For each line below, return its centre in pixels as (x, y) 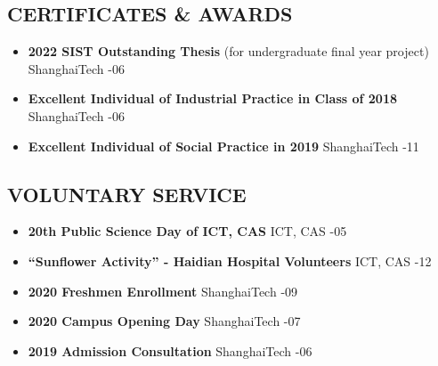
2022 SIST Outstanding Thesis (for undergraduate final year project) (228, 51)
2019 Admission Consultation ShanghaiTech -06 (170, 350)
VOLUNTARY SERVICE (127, 194)
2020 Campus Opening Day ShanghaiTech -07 (164, 321)
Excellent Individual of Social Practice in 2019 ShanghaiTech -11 (223, 146)
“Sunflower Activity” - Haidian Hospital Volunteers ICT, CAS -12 (230, 260)
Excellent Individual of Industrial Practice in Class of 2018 (212, 98)
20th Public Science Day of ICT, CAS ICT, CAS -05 (187, 231)
